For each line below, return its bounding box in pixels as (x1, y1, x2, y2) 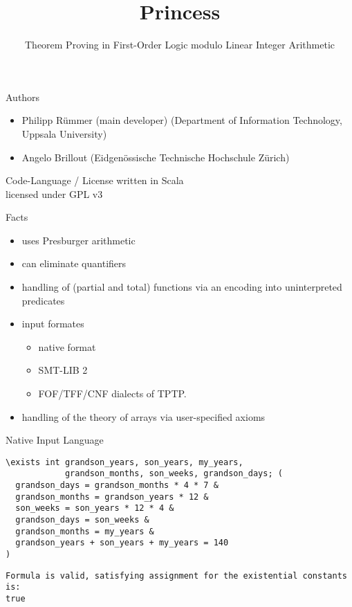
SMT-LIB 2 (38, 363, 88, 377)
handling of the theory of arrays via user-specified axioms (21, 409, 266, 424)
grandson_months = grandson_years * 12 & (15, 491, 209, 502)
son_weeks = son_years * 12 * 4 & (15, 503, 174, 514)
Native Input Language (6, 433, 104, 447)
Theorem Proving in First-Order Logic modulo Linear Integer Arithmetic (24, 37, 335, 52)
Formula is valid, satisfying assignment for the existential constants (6, 570, 347, 581)
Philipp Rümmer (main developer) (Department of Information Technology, (21, 113, 342, 127)
